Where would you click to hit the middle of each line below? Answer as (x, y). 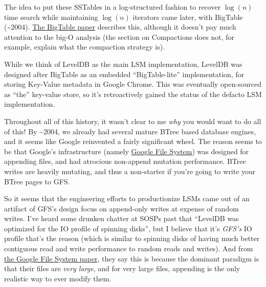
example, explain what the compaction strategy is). (85, 47)
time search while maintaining (51, 17)
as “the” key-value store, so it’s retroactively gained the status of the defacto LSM (133, 94)
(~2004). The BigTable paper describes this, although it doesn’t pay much (120, 27)
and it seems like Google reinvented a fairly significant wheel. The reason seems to (133, 141)
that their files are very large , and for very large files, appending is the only (122, 268)
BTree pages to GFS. (37, 181)
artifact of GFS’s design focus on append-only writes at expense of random (121, 208)
